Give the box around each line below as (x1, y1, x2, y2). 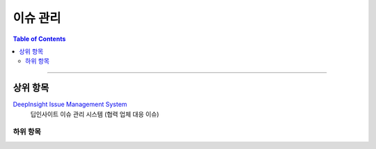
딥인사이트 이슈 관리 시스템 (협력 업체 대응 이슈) (30, 109, 159, 118)
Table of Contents (13, 35, 66, 43)
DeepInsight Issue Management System (13, 100, 127, 109)
